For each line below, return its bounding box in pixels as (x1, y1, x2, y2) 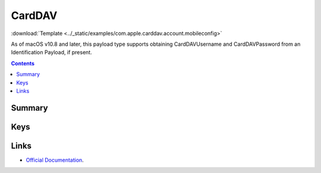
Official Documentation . (26, 156, 84, 163)
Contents (11, 59, 35, 67)
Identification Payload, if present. (11, 49, 92, 56)
